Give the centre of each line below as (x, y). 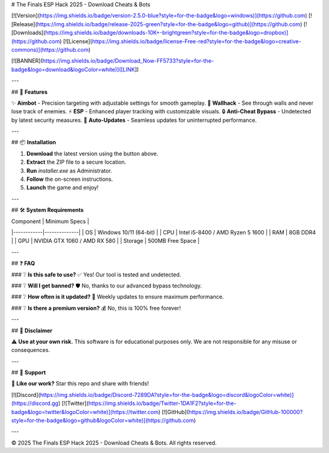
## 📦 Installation (34, 142)
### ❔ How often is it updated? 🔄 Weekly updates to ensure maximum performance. (118, 297)
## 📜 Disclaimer (32, 330)
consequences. (31, 350)
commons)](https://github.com (50, 49)
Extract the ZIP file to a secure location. (76, 162)
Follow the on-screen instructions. (70, 179)
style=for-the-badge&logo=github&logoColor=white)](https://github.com (103, 421)
